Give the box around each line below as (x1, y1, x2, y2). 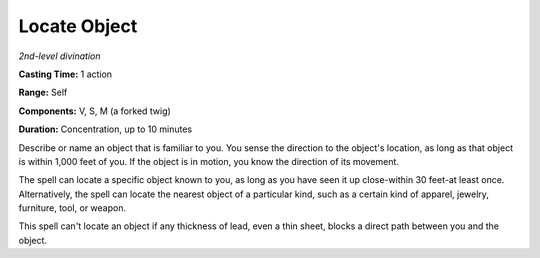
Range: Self (18, 86, 68, 99)
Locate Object (18, 15, 138, 37)
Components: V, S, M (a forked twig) (18, 105, 172, 117)
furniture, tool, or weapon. (18, 202, 127, 214)
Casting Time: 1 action (18, 68, 113, 80)
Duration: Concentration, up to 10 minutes (18, 123, 193, 135)
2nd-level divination (18, 50, 101, 62)
